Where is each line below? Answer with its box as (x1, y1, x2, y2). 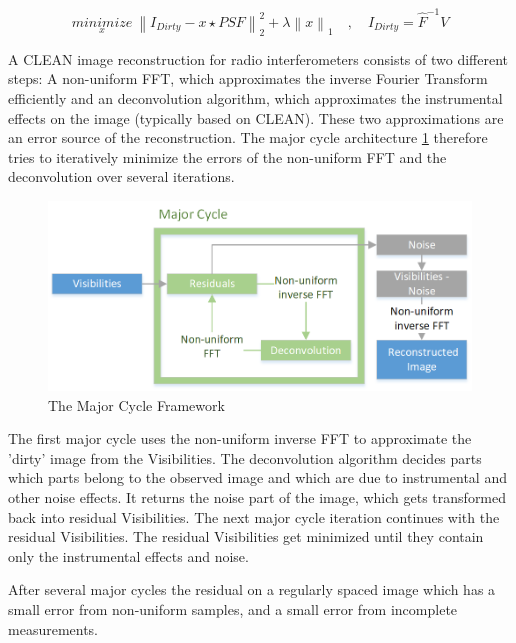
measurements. (8, 618, 99, 639)
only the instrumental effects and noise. (8, 545, 249, 566)
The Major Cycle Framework (48, 394, 225, 415)
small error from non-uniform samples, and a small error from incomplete (8, 599, 458, 620)
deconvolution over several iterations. (8, 166, 235, 187)
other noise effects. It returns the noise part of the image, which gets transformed (8, 487, 507, 508)
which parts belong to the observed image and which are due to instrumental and (8, 467, 507, 488)
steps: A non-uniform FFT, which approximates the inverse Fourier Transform (8, 68, 488, 89)
